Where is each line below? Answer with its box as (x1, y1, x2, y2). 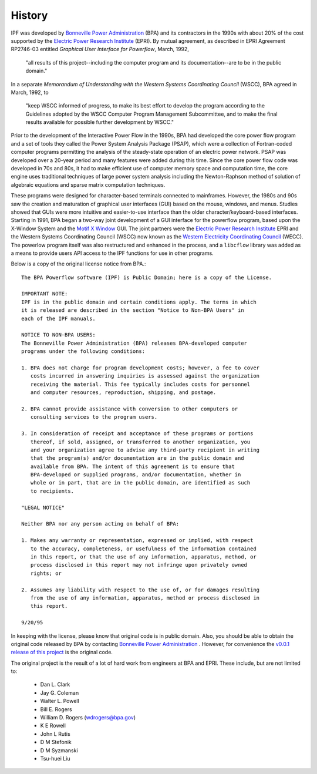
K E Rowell (40, 722, 66, 729)
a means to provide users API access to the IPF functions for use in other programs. (11, 250, 214, 257)
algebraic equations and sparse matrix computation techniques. (11, 181, 166, 188)
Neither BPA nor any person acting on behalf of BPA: (21, 520, 179, 527)
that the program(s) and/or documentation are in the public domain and (30, 455, 244, 462)
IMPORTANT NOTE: (21, 291, 68, 297)
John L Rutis (40, 730, 70, 737)
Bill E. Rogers (40, 705, 73, 713)
